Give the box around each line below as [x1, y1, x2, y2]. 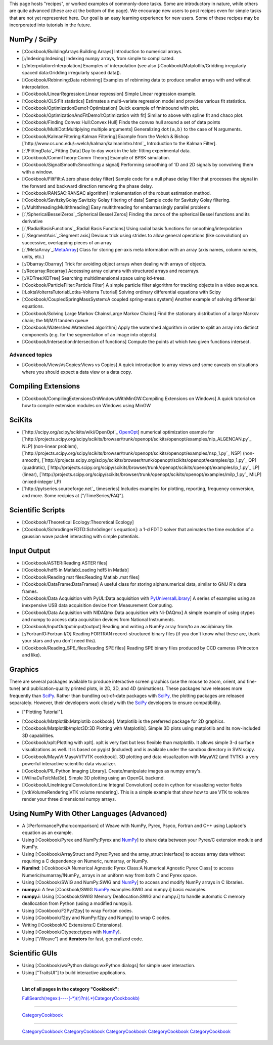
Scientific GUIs [9, 949, 58, 958]
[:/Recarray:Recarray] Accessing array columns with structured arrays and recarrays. [22, 268, 200, 274]
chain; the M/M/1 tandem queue [22, 317, 88, 323]
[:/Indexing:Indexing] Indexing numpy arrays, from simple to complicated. [22, 56, 175, 62]
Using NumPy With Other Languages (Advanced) [9, 809, 167, 818]
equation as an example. [22, 830, 73, 836]
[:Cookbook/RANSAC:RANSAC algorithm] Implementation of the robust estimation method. [22, 190, 211, 196]
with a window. [22, 168, 53, 175]
